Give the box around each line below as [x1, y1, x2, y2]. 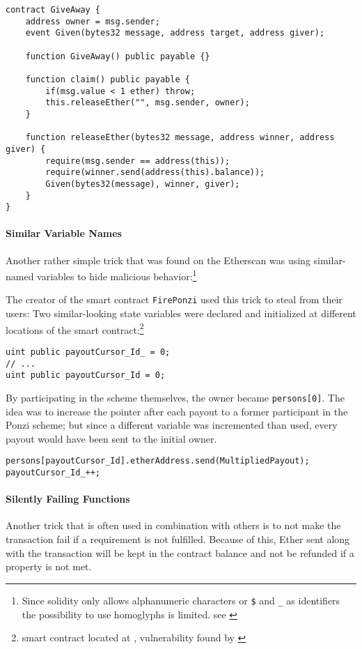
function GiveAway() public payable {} [25, 51, 210, 61]
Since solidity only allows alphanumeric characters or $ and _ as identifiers [22, 593, 340, 607]
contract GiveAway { [6, 5, 101, 15]
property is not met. [6, 559, 92, 574]
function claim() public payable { [25, 74, 190, 84]
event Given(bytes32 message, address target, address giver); [25, 28, 325, 38]
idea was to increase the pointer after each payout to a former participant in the [6, 404, 348, 418]
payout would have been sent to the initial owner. [6, 431, 217, 445]
